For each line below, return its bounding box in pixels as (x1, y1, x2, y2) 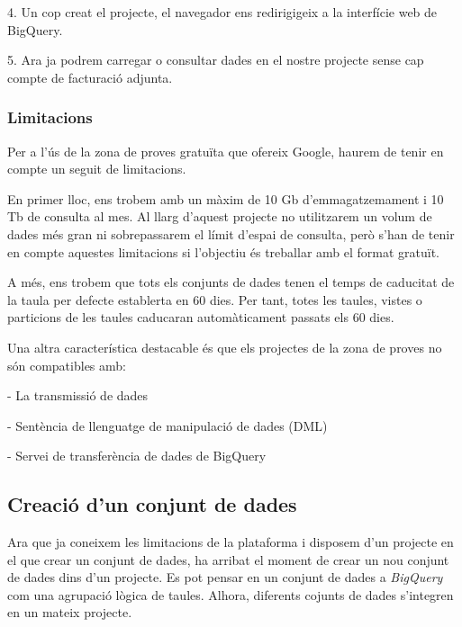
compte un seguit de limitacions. (7, 159, 186, 178)
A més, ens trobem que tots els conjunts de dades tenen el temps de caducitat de (7, 273, 455, 291)
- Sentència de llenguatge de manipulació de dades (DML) (7, 416, 328, 434)
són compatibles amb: (7, 355, 126, 374)
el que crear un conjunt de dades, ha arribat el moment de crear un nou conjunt (7, 550, 449, 569)
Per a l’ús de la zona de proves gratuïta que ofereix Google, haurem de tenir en (7, 141, 444, 160)
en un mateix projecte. (7, 603, 132, 622)
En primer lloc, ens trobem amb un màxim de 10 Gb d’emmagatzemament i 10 (7, 189, 444, 208)
